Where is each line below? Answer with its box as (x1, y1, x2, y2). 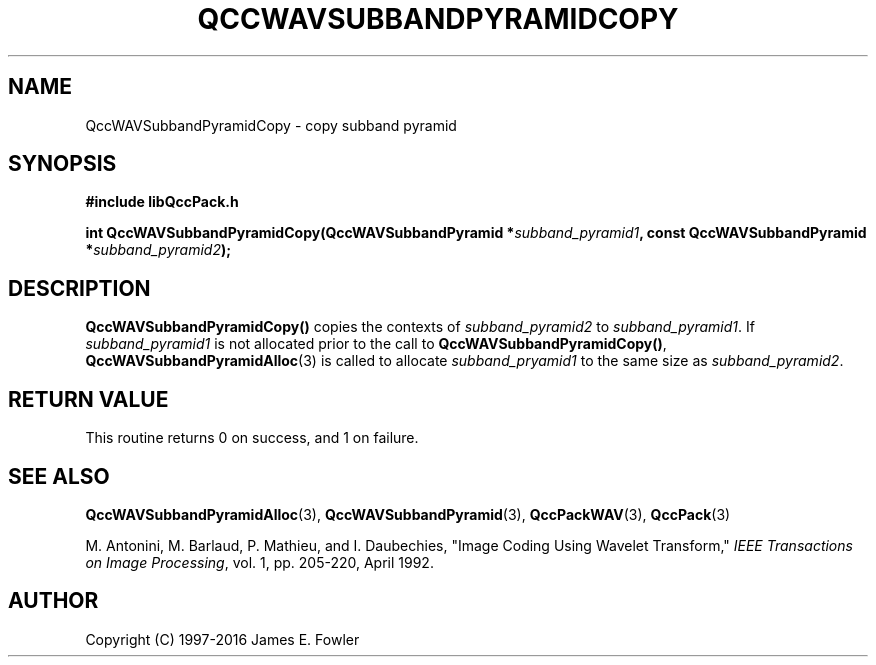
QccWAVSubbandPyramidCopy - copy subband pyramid (85, 116, 457, 134)
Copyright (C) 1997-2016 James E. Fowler (85, 630, 360, 648)
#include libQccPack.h (85, 193, 239, 211)
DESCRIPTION (8, 275, 151, 301)
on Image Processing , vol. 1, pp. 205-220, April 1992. (85, 553, 434, 571)
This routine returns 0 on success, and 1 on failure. (85, 429, 419, 447)
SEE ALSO (8, 463, 110, 489)
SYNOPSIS (8, 151, 117, 177)
